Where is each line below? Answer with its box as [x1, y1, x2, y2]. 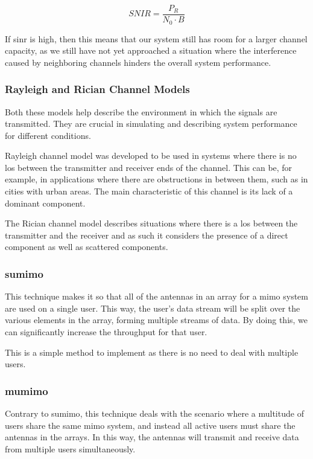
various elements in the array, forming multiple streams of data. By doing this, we [5, 313, 308, 326]
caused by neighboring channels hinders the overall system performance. [5, 56, 271, 68]
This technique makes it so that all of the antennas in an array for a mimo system [5, 290, 308, 303]
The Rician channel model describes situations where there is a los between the [5, 217, 298, 230]
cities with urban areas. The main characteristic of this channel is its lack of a [5, 185, 293, 197]
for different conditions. [5, 129, 91, 141]
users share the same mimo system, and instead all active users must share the [5, 419, 296, 431]
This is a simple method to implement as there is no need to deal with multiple [5, 345, 299, 358]
